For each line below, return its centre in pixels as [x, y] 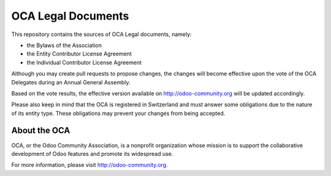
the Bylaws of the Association [64, 45]
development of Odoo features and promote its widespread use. [92, 153]
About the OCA [41, 130]
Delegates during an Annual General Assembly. [71, 82]
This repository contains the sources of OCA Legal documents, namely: [102, 34]
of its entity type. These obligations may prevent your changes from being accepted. [118, 113]
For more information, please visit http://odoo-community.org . [89, 165]
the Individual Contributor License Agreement [84, 62]
